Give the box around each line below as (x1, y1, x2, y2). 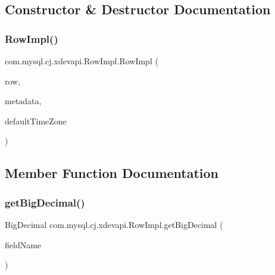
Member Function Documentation (5, 164, 219, 182)
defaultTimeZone (5, 114, 67, 127)
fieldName (5, 238, 42, 251)
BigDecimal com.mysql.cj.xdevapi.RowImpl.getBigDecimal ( (5, 218, 223, 230)
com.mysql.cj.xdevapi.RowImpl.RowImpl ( (5, 55, 158, 67)
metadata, (5, 95, 42, 107)
